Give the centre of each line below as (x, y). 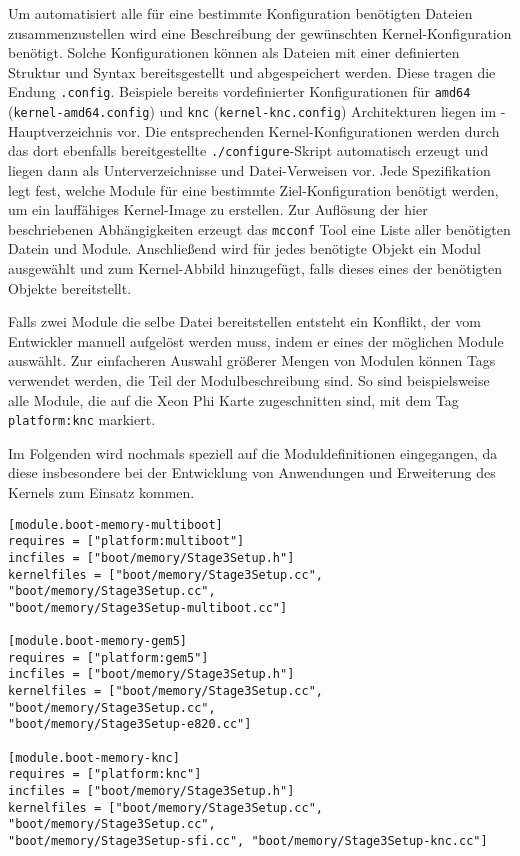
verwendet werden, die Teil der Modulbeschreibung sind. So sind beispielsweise (249, 379)
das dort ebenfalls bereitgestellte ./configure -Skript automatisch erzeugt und (248, 150)
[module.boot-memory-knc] (94, 757)
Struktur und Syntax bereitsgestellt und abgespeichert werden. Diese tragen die (252, 71)
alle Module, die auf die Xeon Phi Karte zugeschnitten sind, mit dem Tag (233, 399)
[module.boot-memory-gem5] (97, 641)
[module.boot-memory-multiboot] (115, 524)
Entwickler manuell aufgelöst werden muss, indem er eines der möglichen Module (256, 340)
